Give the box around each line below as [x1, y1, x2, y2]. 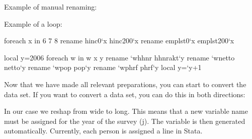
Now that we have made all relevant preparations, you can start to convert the [4, 79, 246, 89]
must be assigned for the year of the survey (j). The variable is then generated [4, 115, 245, 126]
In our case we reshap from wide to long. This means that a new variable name [4, 106, 248, 116]
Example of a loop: [4, 18, 62, 29]
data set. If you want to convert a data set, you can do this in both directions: [4, 89, 245, 99]
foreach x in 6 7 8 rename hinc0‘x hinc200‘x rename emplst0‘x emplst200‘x [4, 35, 234, 46]
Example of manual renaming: [4, 2, 97, 12]
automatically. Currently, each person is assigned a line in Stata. [4, 125, 203, 136]
